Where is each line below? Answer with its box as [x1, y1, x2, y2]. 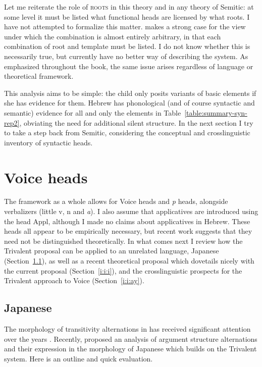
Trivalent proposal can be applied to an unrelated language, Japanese [4, 245, 219, 256]
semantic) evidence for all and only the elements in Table [4, 107, 181, 118]
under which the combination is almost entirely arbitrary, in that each [4, 31, 221, 41]
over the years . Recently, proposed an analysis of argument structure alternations [4, 333, 257, 344]
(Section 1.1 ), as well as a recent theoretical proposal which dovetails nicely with [4, 255, 254, 266]
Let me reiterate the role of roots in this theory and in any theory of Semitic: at [4, 2, 254, 12]
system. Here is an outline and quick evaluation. [4, 353, 153, 363]
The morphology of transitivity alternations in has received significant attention [4, 323, 251, 334]
